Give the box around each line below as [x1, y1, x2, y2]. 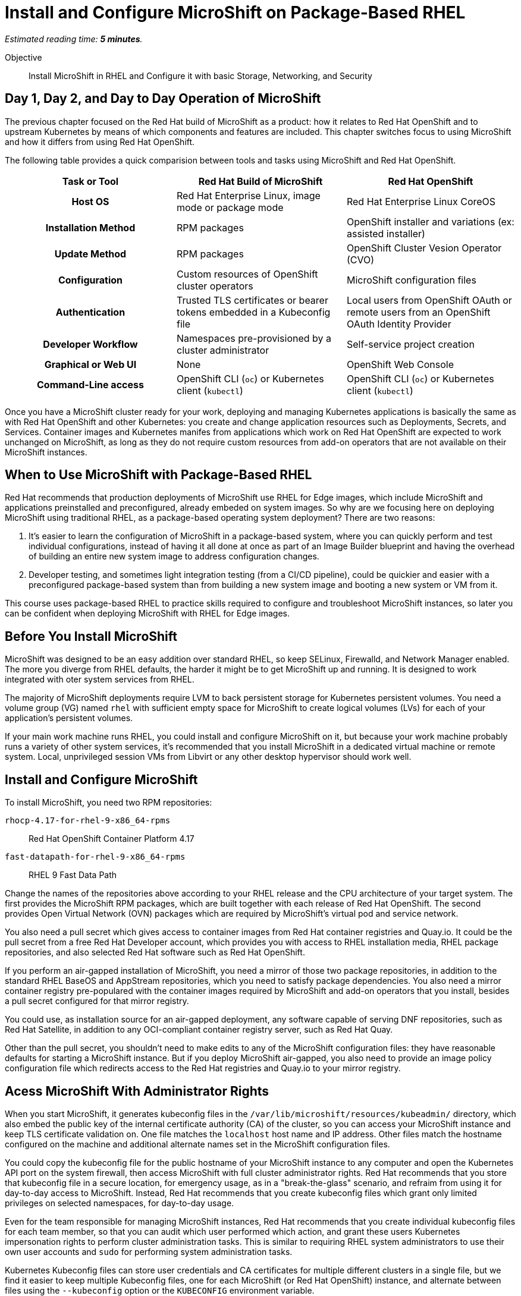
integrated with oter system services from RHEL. [5, 674, 194, 685]
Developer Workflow [43, 338, 138, 350]
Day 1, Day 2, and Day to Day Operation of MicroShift [5, 91, 321, 106]
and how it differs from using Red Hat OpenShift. [5, 136, 195, 147]
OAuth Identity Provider [346, 317, 451, 330]
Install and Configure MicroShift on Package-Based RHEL [5, 2, 466, 23]
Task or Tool [62, 175, 119, 187]
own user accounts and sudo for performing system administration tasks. [5, 1246, 293, 1257]
